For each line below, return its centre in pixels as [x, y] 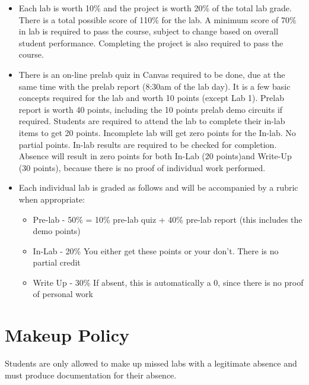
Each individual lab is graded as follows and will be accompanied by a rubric [158, 187]
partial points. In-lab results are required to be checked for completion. [148, 144]
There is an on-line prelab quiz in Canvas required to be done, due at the [152, 74]
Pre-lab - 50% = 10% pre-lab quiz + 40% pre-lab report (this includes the [168, 219]
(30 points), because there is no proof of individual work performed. [142, 167]
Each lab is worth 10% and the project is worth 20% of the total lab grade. [155, 8]
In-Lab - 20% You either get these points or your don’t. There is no [156, 250]
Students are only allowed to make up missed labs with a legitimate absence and [151, 363]
